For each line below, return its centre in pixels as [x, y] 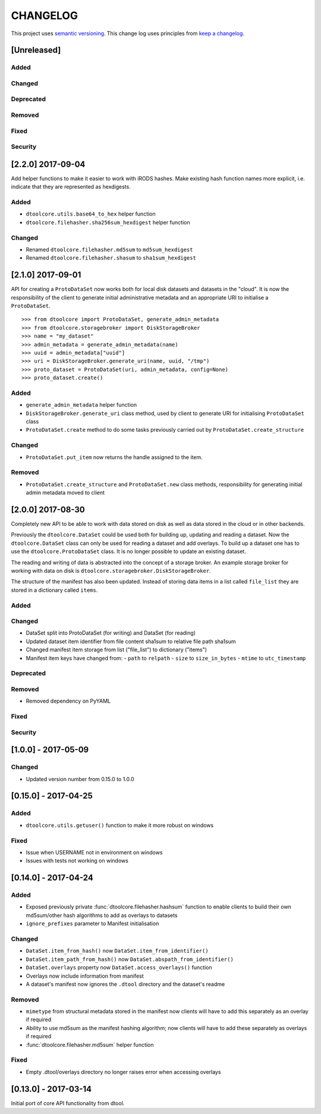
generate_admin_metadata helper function [81, 405]
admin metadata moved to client [65, 493]
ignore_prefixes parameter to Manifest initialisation [92, 923]
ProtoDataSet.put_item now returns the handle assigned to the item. [114, 457]
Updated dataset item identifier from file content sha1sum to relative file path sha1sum [131, 641]
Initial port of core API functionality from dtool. [68, 1103]
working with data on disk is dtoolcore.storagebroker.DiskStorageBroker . [111, 570]
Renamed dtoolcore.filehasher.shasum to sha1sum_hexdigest [111, 258]
